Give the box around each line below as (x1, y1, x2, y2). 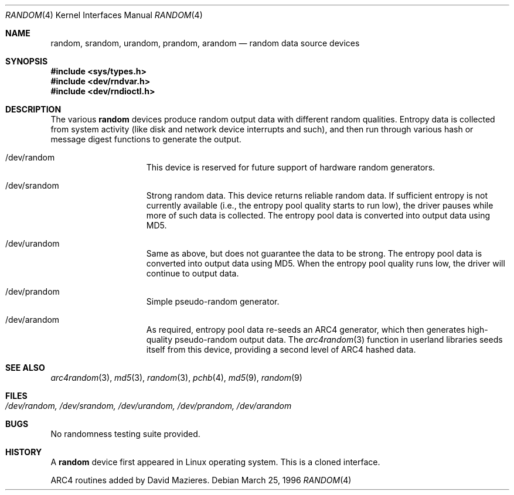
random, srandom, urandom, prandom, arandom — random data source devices (50, 38, 360, 48)
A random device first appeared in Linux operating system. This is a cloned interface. (50, 457, 380, 467)
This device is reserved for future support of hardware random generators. (146, 162, 435, 172)
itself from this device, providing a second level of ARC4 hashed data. (146, 344, 416, 354)
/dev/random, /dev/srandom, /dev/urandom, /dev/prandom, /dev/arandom (5, 401, 292, 411)
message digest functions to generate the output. (50, 134, 241, 144)
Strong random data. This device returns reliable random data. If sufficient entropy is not (146, 190, 488, 200)
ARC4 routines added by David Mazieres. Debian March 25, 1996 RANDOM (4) (50, 475, 352, 485)
